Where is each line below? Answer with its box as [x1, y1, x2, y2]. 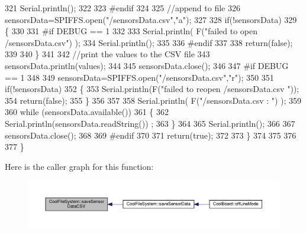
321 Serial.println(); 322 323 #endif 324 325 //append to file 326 [5, 2, 240, 14]
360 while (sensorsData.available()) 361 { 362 [5, 106, 169, 118]
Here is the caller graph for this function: [5, 160, 154, 172]
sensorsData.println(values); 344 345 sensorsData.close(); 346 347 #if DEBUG [5, 59, 289, 71]
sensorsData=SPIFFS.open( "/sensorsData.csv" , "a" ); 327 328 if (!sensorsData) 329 [5, 13, 297, 25]
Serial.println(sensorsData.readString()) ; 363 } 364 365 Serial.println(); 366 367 [5, 117, 295, 129]
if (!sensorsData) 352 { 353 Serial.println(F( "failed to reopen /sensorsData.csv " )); [5, 83, 299, 95]
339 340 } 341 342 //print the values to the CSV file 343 [5, 48, 210, 60]
